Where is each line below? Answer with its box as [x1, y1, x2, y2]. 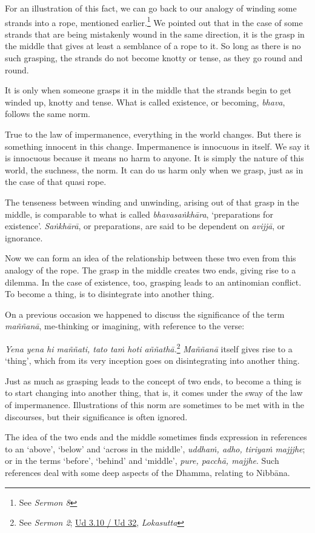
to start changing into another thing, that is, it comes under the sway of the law [5, 386, 303, 399]
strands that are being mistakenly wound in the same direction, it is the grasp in [5, 27, 305, 40]
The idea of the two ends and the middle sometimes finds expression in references [5, 431, 307, 443]
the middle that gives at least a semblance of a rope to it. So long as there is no [5, 39, 301, 52]
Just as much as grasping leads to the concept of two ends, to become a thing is [5, 374, 302, 387]
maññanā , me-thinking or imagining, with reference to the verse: [5, 320, 245, 332]
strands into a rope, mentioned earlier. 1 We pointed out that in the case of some [5, 14, 303, 28]
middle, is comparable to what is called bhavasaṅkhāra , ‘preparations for [5, 207, 273, 220]
